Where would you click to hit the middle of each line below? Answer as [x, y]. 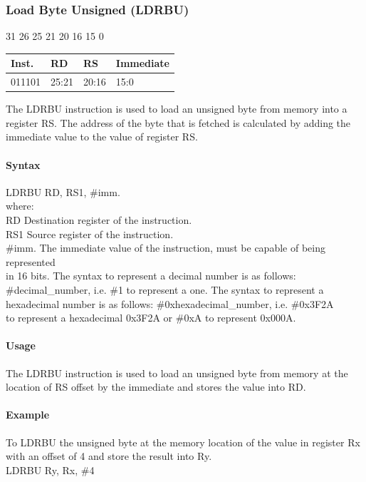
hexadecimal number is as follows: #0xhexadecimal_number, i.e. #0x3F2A [170, 303]
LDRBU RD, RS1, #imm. [63, 191]
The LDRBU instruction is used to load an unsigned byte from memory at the [177, 373]
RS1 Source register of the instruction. [90, 234]
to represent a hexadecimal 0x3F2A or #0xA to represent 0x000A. [151, 318]
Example [28, 415]
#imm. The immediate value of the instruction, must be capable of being [166, 248]
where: [20, 206]
